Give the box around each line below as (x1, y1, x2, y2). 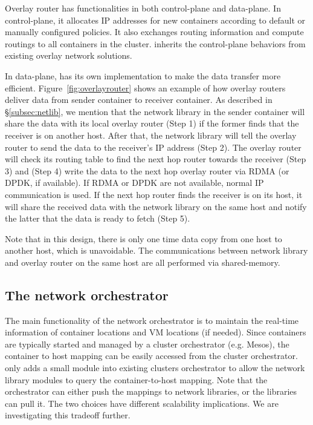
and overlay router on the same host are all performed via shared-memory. (5, 255, 280, 268)
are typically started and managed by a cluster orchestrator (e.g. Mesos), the (5, 337, 289, 350)
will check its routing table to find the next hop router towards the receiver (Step (5, 153, 306, 165)
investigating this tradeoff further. (5, 409, 131, 421)
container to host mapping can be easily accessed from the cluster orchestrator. (5, 349, 298, 362)
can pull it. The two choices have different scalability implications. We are (5, 397, 279, 409)
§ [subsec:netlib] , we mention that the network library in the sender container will (5, 105, 305, 117)
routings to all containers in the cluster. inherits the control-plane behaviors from (5, 37, 306, 50)
